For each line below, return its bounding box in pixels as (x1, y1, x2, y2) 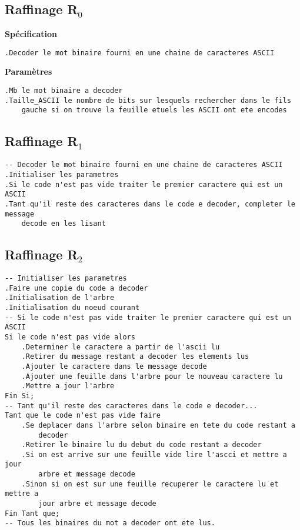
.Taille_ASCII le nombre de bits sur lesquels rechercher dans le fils (5, 96, 291, 105)
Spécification (5, 28, 57, 40)
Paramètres (5, 65, 52, 78)
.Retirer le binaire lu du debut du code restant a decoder (21, 441, 262, 449)
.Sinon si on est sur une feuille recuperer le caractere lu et (21, 479, 279, 488)
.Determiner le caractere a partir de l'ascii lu (21, 342, 220, 351)
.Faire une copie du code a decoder (5, 284, 148, 292)
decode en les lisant (21, 219, 106, 228)
